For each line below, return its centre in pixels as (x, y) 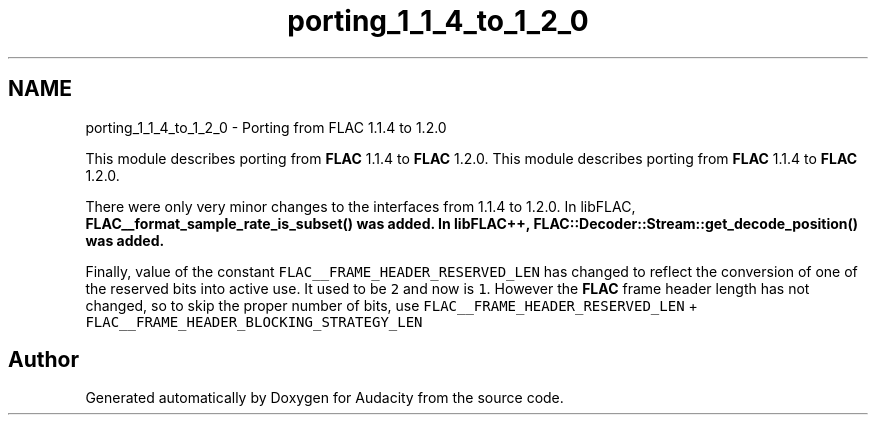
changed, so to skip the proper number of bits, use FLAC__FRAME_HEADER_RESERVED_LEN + (391, 305)
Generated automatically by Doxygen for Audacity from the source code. (324, 398)
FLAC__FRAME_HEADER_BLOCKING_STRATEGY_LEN (254, 321)
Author (43, 360)
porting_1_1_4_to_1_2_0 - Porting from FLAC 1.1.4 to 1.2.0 (266, 127)
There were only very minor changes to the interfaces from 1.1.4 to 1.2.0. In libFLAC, (360, 206)
